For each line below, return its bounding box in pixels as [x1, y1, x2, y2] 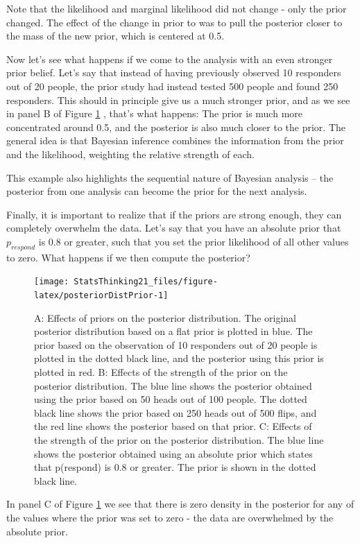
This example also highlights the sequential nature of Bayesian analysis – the [6, 170, 334, 184]
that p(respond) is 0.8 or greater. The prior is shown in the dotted [34, 460, 316, 474]
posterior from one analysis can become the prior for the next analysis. [6, 184, 307, 198]
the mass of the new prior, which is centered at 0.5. [6, 28, 225, 43]
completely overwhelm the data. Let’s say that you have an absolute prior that [6, 221, 341, 235]
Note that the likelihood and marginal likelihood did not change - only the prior [6, 1, 347, 15]
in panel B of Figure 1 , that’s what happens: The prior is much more [6, 106, 303, 121]
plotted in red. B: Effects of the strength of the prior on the [34, 364, 288, 379]
